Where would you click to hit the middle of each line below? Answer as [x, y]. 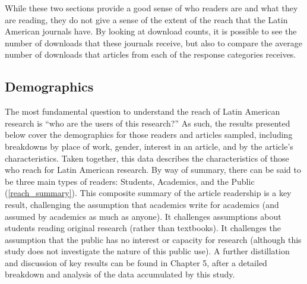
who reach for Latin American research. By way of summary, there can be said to [153, 170]
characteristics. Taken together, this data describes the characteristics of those [147, 158]
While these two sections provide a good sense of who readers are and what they [151, 8]
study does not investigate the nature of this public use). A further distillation [147, 251]
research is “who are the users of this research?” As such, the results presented [148, 123]
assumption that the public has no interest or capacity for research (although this [153, 239]
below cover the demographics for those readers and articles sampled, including [149, 135]
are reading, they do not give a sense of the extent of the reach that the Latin [146, 19]
